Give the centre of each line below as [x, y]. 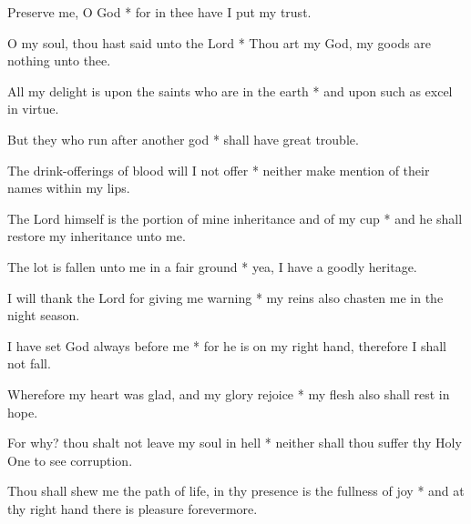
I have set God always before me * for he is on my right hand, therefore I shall [227, 345]
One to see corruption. [70, 460]
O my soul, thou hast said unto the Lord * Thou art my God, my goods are [220, 42]
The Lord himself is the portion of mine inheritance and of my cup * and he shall [235, 218]
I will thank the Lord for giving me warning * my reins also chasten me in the [225, 297]
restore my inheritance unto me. [97, 236]
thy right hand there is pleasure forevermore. [133, 508]
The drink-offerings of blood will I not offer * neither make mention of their [219, 170]
